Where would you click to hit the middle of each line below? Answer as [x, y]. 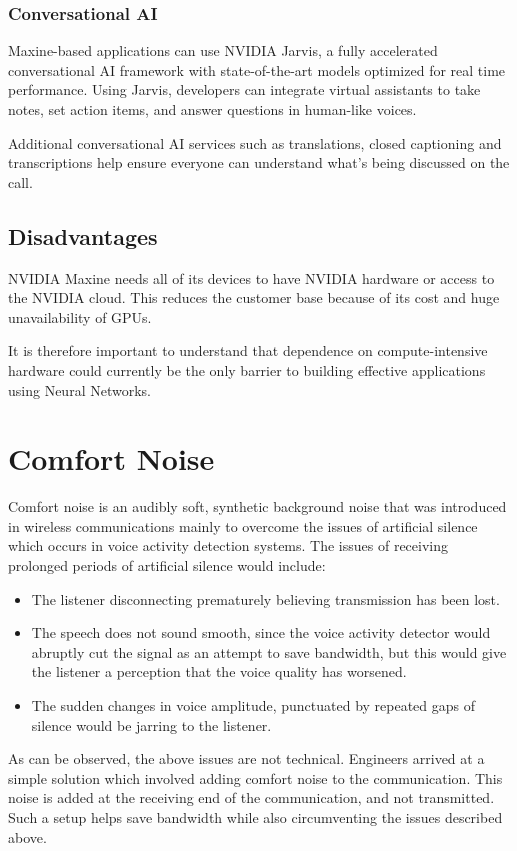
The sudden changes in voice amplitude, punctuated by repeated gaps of [253, 705]
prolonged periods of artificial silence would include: [167, 565]
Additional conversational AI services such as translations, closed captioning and [255, 142]
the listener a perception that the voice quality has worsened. [219, 671]
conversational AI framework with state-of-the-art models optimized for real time [257, 69]
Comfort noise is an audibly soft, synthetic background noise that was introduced [257, 506]
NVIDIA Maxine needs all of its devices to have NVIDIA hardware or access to [251, 277]
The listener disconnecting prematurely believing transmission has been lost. [265, 598]
